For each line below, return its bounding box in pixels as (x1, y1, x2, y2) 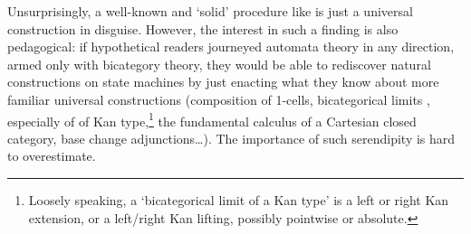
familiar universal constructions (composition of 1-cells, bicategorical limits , (7, 89, 430, 108)
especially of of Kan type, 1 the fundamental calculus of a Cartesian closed (7, 108, 417, 130)
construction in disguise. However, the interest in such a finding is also (7, 19, 399, 38)
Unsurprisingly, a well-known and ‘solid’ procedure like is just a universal (7, 2, 413, 20)
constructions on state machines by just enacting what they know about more (7, 72, 439, 91)
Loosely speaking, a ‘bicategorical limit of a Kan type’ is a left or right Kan (28, 191, 449, 209)
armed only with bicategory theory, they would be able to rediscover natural (7, 54, 431, 73)
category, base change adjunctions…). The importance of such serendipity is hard (7, 128, 456, 147)
